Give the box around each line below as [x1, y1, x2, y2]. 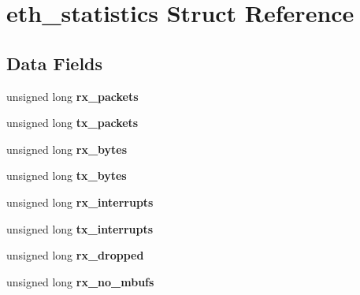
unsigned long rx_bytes [6, 140, 128, 157]
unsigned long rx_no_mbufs [6, 273, 154, 289]
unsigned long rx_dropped [6, 247, 144, 263]
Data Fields [6, 50, 103, 75]
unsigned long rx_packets [6, 88, 139, 104]
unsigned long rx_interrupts [6, 193, 154, 210]
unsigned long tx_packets [6, 114, 139, 131]
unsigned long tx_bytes [6, 167, 127, 184]
